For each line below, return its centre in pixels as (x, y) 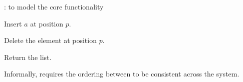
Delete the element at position (50, 40)
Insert (13, 23)
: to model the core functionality (54, 6)
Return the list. (28, 57)
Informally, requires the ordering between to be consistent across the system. (122, 74)
